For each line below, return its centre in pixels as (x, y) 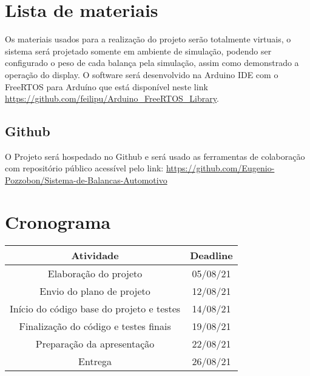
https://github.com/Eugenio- (220, 168)
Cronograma (58, 221)
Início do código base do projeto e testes (95, 308)
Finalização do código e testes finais (95, 326)
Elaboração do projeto (95, 273)
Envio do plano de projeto (95, 291)
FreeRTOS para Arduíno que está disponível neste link (106, 86)
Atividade (95, 255)
